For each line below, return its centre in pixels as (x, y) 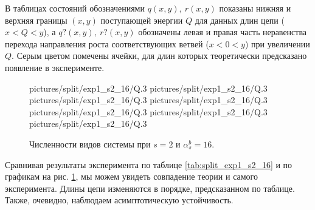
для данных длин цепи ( (240, 20)
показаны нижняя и (255, 8)
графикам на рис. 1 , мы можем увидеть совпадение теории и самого (132, 176)
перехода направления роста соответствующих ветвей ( (107, 43)
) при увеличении (277, 43)
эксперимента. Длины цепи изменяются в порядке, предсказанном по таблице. (150, 188)
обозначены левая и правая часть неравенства (223, 32)
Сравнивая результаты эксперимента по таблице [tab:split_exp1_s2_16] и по (149, 164)
